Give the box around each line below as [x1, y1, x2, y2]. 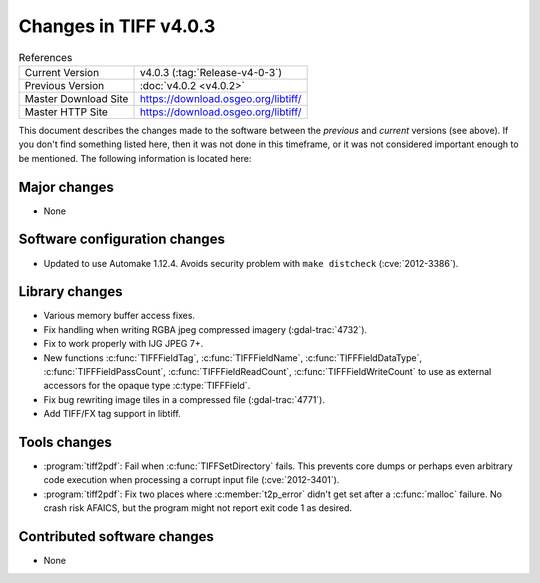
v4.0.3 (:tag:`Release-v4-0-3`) [139, 65, 283, 79]
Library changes [18, 283, 123, 300]
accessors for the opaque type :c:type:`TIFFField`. [43, 380, 251, 392]
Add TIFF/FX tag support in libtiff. [43, 408, 182, 420]
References [18, 50, 73, 64]
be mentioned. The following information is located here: [18, 152, 252, 164]
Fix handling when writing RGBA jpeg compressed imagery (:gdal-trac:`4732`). [43, 323, 368, 335]
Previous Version [24, 78, 105, 92]
